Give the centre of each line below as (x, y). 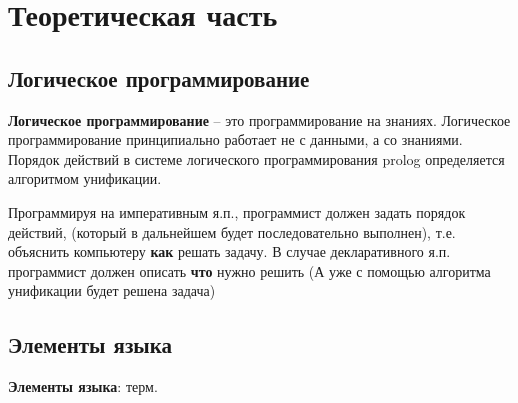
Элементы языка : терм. (83, 386)
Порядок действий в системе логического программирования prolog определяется (256, 158)
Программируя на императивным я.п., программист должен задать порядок (237, 211)
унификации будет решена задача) (112, 290)
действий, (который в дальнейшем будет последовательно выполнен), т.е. (232, 231)
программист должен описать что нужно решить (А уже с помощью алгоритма (249, 270)
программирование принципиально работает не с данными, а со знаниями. (235, 139)
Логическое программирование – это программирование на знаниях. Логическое (259, 119)
